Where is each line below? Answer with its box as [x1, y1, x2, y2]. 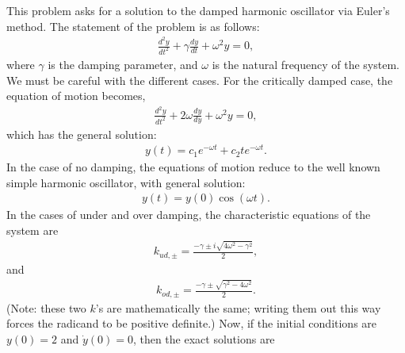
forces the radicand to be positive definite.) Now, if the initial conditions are [6, 315, 377, 332]
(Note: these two [6, 299, 86, 316]
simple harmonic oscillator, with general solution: [6, 174, 246, 190]
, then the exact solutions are [132, 330, 275, 347]
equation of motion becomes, [6, 87, 146, 104]
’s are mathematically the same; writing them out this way [95, 299, 381, 316]
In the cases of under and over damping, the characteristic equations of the [6, 206, 371, 223]
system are [6, 222, 59, 239]
